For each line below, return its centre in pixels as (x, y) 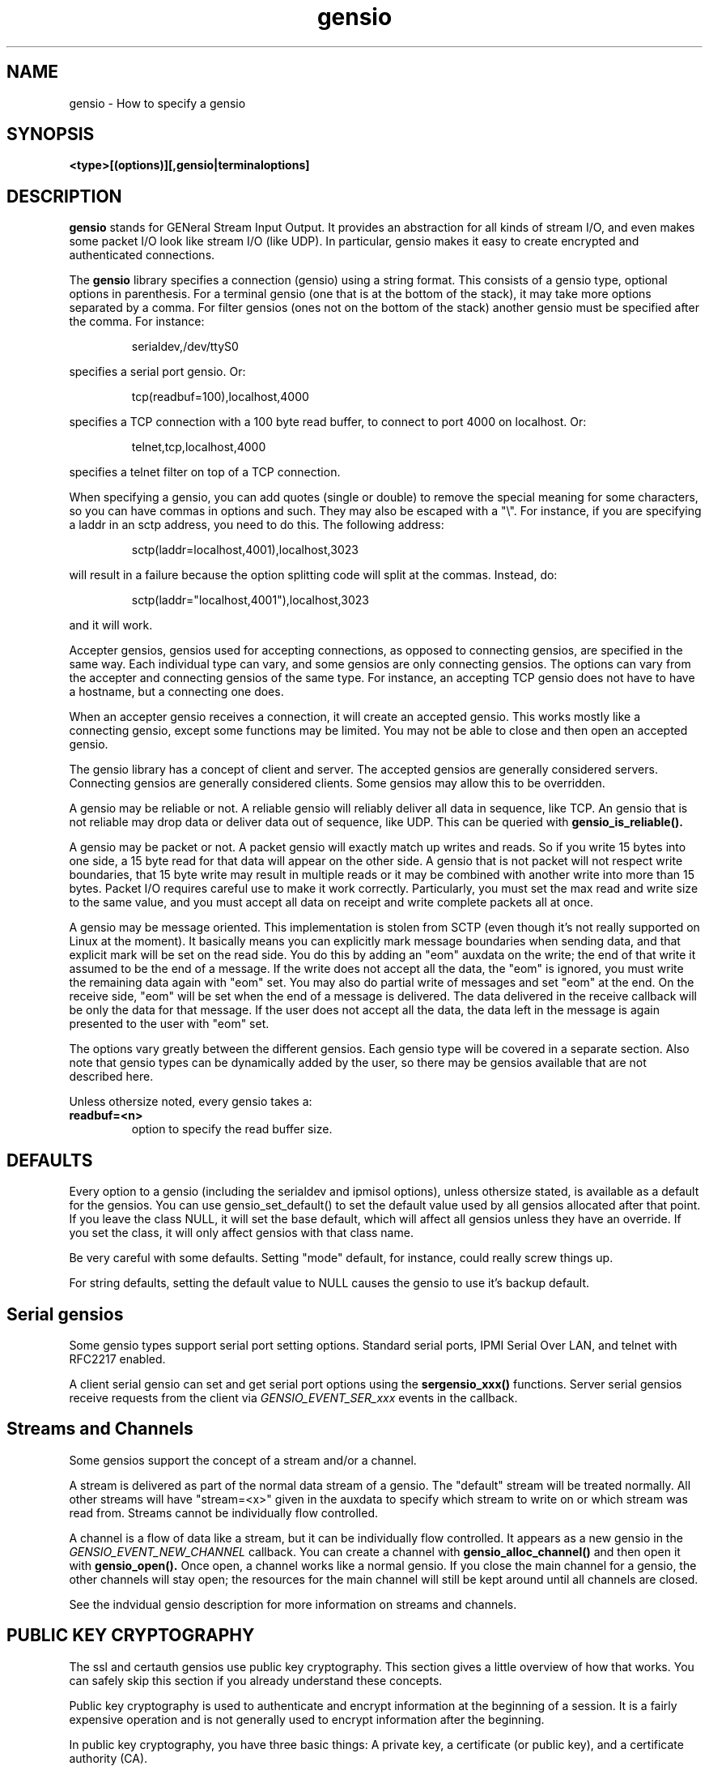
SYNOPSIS (51, 134)
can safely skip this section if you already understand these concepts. (256, 1680)
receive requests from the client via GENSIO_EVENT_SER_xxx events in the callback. (293, 1397)
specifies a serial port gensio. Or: (157, 372)
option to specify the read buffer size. (232, 1129)
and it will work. (111, 625)
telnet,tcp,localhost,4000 (199, 447)
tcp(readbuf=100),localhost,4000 (220, 397)
